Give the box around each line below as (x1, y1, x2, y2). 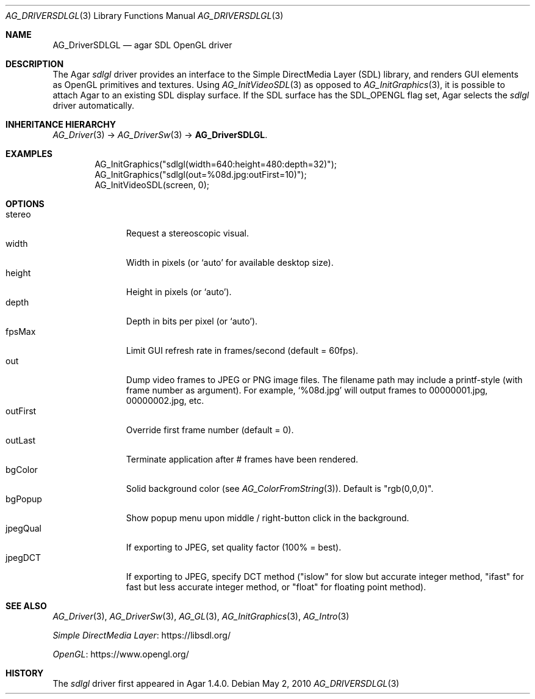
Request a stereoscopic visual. (126, 228, 249, 238)
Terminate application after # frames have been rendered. (126, 454, 359, 464)
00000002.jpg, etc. (126, 395, 204, 406)
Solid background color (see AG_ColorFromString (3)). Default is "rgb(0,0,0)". (126, 483, 434, 494)
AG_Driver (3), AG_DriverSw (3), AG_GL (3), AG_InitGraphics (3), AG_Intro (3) (52, 611, 350, 621)
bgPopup (5, 494, 42, 504)
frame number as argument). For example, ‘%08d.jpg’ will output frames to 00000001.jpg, (126, 385, 488, 395)
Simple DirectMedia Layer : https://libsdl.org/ (52, 630, 231, 640)
